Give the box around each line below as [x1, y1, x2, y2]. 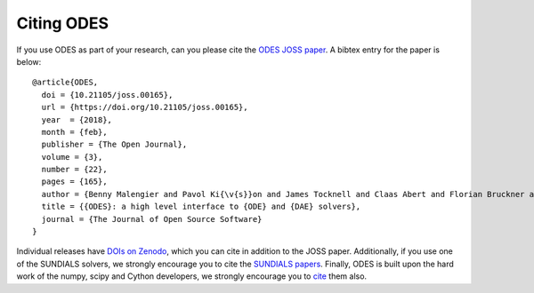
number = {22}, [41, 164, 108, 175]
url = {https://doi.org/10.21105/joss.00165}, [41, 102, 248, 113]
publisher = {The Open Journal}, [41, 139, 188, 150]
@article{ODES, [32, 77, 99, 88]
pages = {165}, [41, 177, 108, 186]
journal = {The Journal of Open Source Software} [41, 214, 263, 224]
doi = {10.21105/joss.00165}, [41, 90, 174, 99]
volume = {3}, [41, 152, 103, 162]
